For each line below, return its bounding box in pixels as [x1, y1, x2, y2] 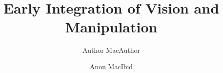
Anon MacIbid [89, 61, 133, 71]
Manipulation [65, 17, 158, 37]
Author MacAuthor [82, 45, 140, 55]
